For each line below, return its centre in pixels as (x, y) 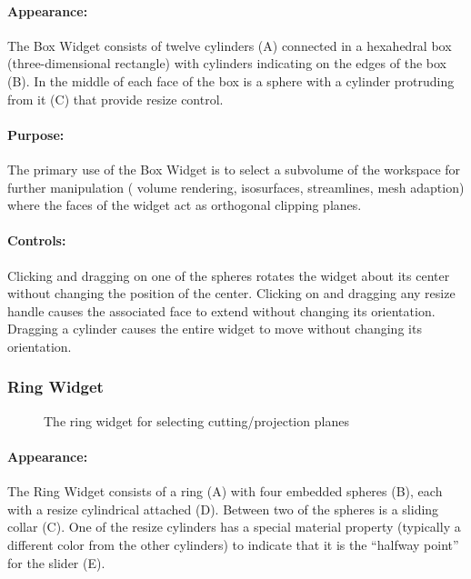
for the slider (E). (56, 562)
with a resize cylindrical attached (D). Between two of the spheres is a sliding (223, 509)
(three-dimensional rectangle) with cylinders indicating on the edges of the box (227, 63)
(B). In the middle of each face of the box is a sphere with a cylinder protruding (231, 80)
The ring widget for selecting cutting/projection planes (196, 420)
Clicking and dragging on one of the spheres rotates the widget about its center (229, 275)
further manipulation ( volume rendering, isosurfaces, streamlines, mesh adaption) (236, 187)
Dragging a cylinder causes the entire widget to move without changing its (215, 329)
